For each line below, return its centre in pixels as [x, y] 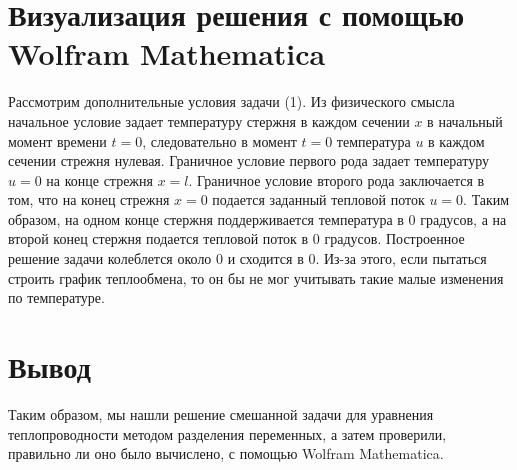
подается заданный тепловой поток [318, 199]
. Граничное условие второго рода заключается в [336, 179]
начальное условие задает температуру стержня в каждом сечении [209, 120]
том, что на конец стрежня [89, 199]
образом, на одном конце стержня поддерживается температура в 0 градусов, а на [257, 218]
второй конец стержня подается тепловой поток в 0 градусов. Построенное [236, 238]
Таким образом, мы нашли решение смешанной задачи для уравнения [221, 413]
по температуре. [56, 297]
